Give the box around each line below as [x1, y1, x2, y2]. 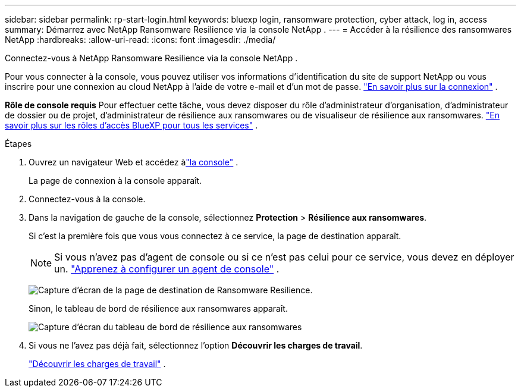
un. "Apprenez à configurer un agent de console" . [54, 263, 280, 275]
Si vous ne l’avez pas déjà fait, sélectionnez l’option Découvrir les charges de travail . [29, 340, 363, 350]
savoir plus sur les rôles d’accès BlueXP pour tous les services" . [5, 120, 258, 130]
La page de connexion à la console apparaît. [29, 175, 202, 186]
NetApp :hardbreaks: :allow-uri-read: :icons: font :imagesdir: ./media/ [5, 35, 276, 45]
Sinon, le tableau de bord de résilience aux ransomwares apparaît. [29, 303, 288, 313]
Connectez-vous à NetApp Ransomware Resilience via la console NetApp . [5, 53, 298, 63]
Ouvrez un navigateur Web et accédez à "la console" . [29, 157, 238, 167]
